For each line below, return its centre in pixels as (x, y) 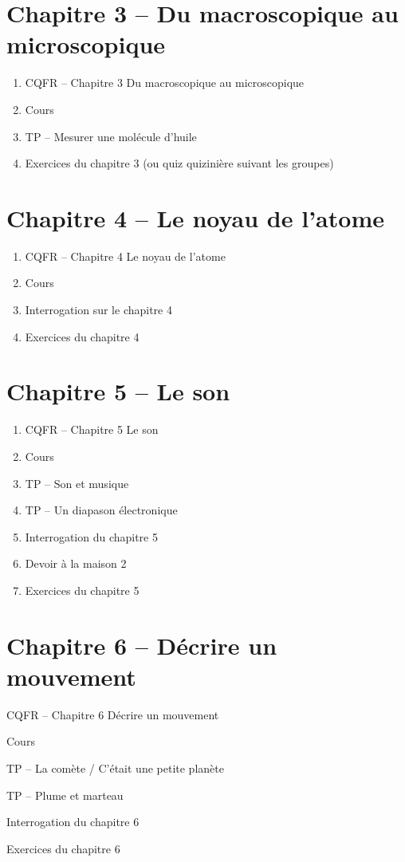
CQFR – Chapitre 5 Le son (92, 429)
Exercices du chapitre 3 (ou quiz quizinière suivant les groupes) (179, 163)
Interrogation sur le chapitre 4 (98, 309)
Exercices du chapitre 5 (82, 590)
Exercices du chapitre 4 (82, 336)
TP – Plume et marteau (65, 795)
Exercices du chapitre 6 (63, 848)
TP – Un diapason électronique (101, 510)
